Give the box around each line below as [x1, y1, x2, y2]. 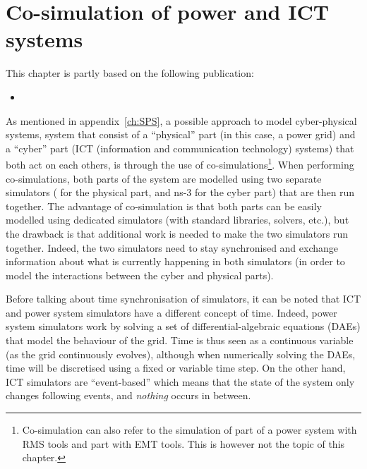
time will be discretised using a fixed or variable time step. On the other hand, [6, 360, 346, 375]
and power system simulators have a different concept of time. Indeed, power [6, 305, 337, 319]
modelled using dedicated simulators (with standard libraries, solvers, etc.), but [6, 212, 349, 227]
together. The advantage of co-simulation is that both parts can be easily [6, 198, 322, 213]
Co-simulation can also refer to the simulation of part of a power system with [22, 422, 357, 437]
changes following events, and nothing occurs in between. [6, 388, 251, 403]
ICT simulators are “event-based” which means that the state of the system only [6, 374, 355, 389]
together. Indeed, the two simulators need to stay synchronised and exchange [6, 240, 339, 255]
